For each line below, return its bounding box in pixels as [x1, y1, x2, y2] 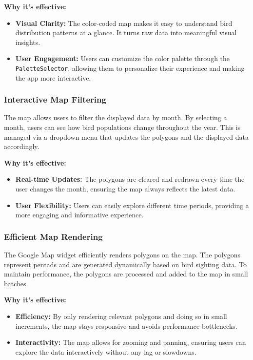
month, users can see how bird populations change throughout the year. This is [4, 122, 241, 132]
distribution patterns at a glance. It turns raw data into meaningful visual [15, 27, 237, 38]
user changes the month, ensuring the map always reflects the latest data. [15, 184, 235, 193]
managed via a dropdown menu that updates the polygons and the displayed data [4, 131, 249, 142]
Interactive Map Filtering [4, 93, 106, 106]
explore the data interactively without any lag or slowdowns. [15, 346, 196, 357]
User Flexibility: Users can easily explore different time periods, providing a [15, 200, 249, 210]
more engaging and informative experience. [15, 210, 144, 220]
